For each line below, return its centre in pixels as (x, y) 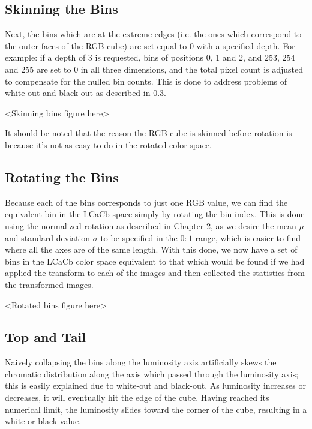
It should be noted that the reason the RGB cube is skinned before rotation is (148, 133)
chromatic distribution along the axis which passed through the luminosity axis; (152, 373)
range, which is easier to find (248, 237)
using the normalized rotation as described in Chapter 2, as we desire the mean (151, 225)
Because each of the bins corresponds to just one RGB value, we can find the (146, 202)
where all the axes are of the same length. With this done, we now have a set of (151, 249)
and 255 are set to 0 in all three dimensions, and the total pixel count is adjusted (154, 69)
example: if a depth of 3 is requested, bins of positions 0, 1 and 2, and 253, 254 (150, 57)
